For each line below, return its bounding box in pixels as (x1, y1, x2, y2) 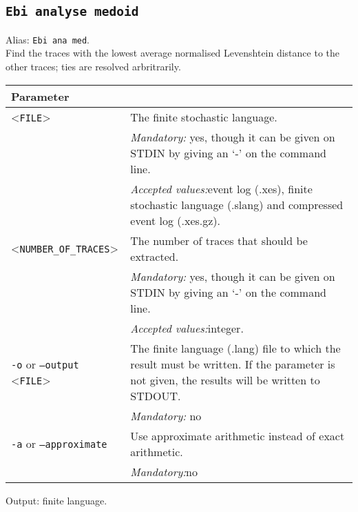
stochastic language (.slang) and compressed (130, 196, 344, 213)
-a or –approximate (11, 435, 107, 452)
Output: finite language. (6, 493, 107, 507)
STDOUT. (130, 387, 181, 404)
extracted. (130, 248, 179, 264)
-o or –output (11, 355, 79, 372)
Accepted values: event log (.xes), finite (130, 180, 313, 197)
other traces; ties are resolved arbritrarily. (6, 59, 181, 74)
